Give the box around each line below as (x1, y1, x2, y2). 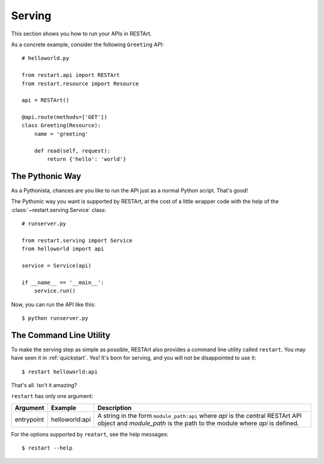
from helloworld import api (22, 246, 104, 252)
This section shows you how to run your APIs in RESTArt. (11, 30, 152, 37)
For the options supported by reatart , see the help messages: (11, 430, 169, 438)
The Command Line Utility (11, 330, 110, 340)
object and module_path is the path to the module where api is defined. (97, 419, 299, 427)
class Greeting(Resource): (22, 122, 101, 129)
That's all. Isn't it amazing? (11, 382, 77, 389)
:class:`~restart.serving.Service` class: (11, 206, 106, 213)
